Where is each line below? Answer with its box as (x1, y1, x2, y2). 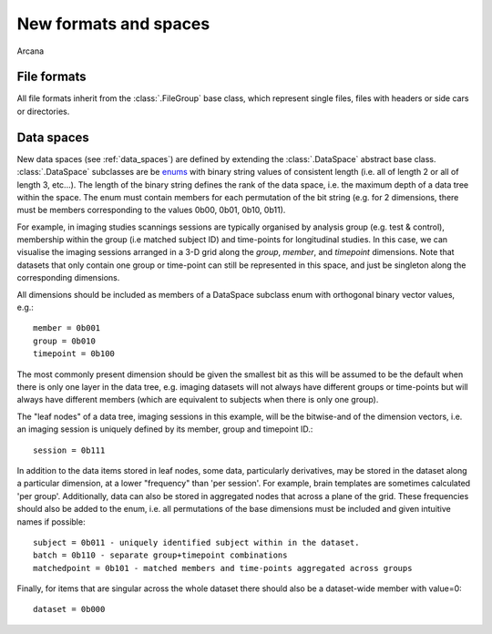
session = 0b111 (33, 445, 106, 455)
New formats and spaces (16, 14, 210, 34)
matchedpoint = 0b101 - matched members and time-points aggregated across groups (33, 563, 413, 573)
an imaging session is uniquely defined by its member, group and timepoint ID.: (16, 424, 313, 435)
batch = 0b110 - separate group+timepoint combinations (33, 550, 288, 560)
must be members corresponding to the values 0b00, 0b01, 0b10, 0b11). (16, 205, 286, 216)
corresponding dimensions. (16, 272, 120, 283)
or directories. (16, 106, 70, 117)
